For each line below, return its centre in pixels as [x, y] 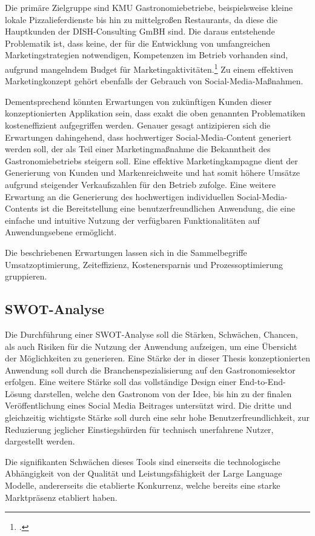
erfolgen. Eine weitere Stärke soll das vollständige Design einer [121, 382]
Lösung [18, 393]
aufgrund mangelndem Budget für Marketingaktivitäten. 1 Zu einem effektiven [149, 68]
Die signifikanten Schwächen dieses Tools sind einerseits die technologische [143, 461]
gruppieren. [26, 276]
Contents [22, 208]
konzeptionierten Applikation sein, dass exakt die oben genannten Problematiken [155, 113]
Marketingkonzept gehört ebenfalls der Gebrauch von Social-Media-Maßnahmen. [154, 81]
